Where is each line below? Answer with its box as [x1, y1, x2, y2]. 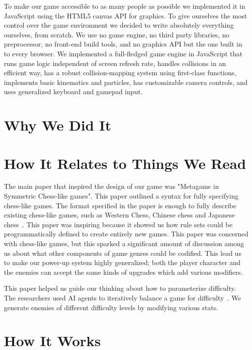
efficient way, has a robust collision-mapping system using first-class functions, [4, 67, 236, 78]
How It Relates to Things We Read [4, 153, 246, 173]
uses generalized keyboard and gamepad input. [4, 86, 143, 97]
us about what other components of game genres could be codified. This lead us [4, 248, 241, 258]
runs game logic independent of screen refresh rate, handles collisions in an [4, 58, 226, 68]
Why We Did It [4, 115, 112, 135]
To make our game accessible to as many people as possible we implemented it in [4, 1, 246, 11]
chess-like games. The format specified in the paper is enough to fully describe [4, 200, 236, 210]
